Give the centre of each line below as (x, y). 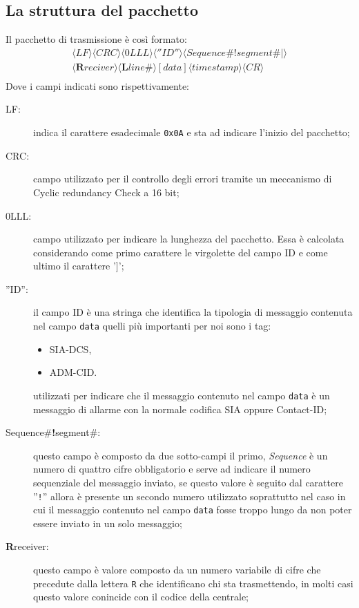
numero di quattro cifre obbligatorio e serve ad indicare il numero (172, 469)
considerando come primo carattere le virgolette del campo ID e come (181, 252)
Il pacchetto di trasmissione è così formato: (96, 39)
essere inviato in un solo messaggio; (108, 523)
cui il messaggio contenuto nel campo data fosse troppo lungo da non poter (193, 510)
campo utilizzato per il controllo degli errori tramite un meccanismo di (183, 179)
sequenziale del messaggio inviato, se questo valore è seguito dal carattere (188, 482)
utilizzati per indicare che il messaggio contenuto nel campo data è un (182, 395)
